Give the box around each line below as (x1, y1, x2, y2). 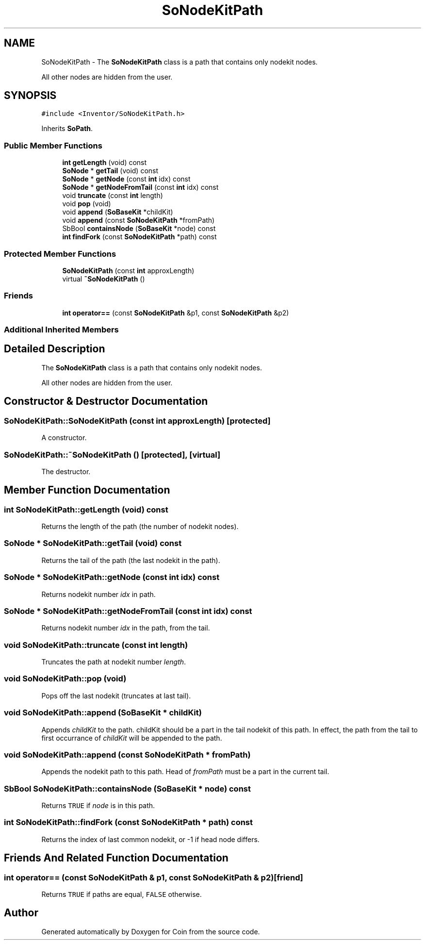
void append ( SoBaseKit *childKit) (62, 208, 173, 216)
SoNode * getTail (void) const (62, 166, 159, 175)
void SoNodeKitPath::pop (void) (4, 674, 127, 684)
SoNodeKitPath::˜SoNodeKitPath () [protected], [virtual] (4, 449, 221, 460)
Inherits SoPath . (41, 124, 93, 133)
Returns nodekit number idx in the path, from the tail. (41, 624, 210, 632)
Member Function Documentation (4, 484, 170, 497)
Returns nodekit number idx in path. (41, 590, 156, 598)
